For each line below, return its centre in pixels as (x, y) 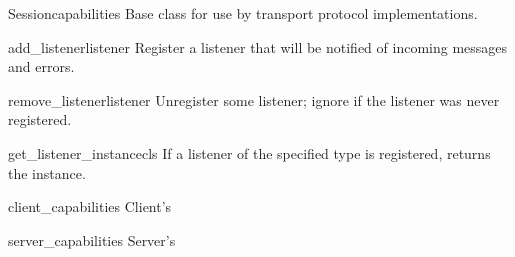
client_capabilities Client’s (90, 206)
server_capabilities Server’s (92, 239)
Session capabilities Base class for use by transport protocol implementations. (243, 13)
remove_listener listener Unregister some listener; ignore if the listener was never (254, 99)
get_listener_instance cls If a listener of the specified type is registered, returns (249, 152)
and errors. (41, 66)
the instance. (47, 172)
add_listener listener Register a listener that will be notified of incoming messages (258, 46)
